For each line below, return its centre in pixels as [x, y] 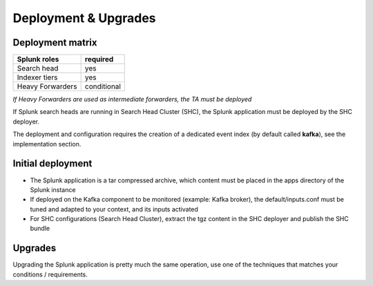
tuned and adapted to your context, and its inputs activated [114, 209]
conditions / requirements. [50, 274]
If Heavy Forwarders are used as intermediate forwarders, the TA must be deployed [132, 99]
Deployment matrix [55, 42]
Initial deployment [52, 163]
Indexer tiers [37, 77]
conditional [103, 86]
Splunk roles [38, 59]
